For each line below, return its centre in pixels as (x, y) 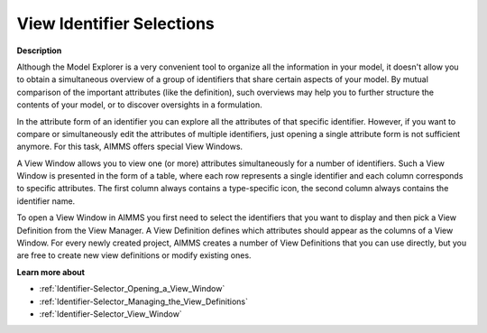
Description (39, 51)
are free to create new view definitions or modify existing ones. (134, 255)
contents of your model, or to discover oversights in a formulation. (139, 105)
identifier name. (46, 201)
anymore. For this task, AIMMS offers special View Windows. (130, 147)
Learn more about (51, 272)
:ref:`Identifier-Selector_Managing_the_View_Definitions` (143, 301)
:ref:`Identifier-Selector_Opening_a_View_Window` (132, 289)
